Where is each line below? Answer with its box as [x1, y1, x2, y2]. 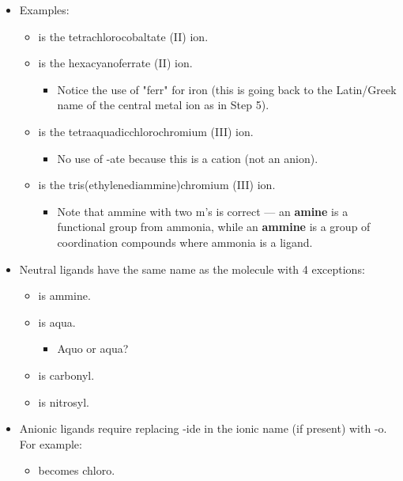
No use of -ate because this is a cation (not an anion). [57, 150, 318, 166]
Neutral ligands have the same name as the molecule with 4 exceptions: [19, 260, 365, 277]
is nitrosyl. [38, 393, 89, 410]
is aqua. [38, 313, 76, 330]
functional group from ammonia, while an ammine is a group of [57, 218, 371, 235]
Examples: [19, 2, 70, 17]
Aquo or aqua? [57, 340, 129, 357]
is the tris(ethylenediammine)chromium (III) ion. [38, 176, 276, 193]
